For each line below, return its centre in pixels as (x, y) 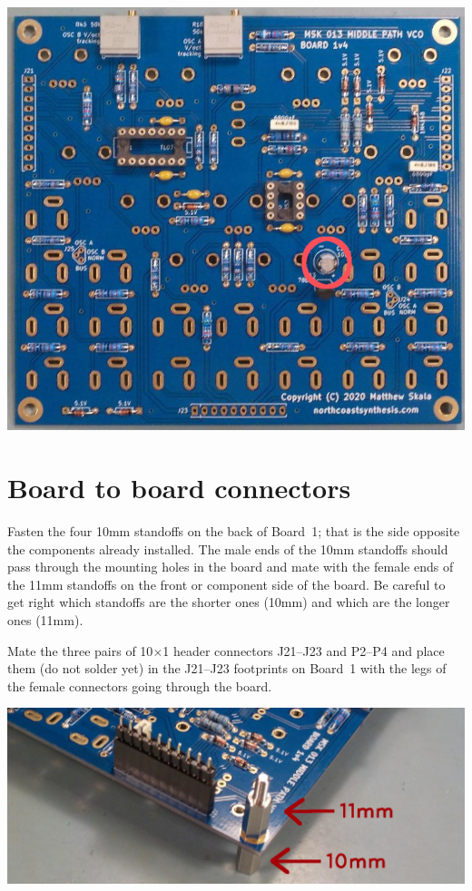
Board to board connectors (179, 487)
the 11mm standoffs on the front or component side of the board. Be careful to (226, 584)
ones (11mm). (45, 619)
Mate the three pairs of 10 (80, 650)
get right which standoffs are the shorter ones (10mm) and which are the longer (229, 602)
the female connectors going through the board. (140, 685)
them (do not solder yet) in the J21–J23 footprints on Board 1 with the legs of (227, 668)
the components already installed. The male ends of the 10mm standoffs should (228, 548)
